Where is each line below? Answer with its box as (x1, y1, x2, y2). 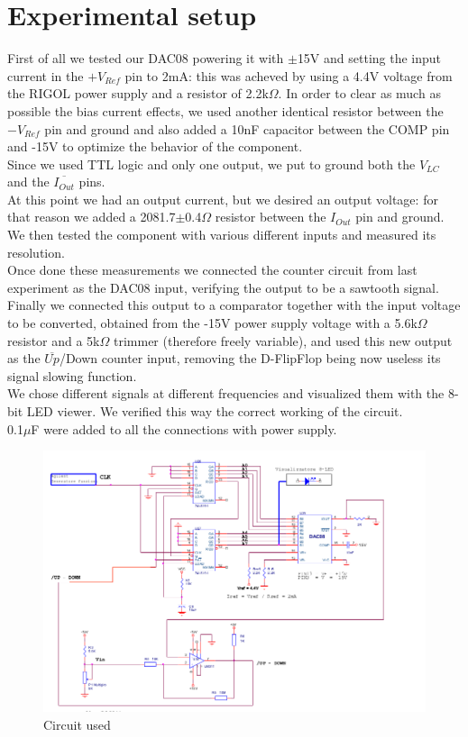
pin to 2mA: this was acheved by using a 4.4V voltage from (124, 66, 453, 85)
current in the (7, 66, 84, 85)
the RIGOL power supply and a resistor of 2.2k (7, 84, 269, 103)
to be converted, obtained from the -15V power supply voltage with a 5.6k (7, 314, 418, 332)
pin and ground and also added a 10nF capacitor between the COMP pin (44, 119, 450, 138)
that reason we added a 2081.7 (7, 207, 176, 226)
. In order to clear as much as (278, 84, 441, 103)
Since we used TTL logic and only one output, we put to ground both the (7, 154, 416, 173)
